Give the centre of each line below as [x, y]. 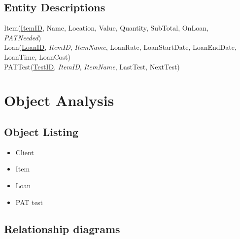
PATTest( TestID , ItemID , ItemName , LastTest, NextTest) [92, 66]
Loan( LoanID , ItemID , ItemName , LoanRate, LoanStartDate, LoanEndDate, [120, 47]
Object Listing [41, 131]
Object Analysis [59, 100]
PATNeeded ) [23, 37]
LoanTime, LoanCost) [37, 56]
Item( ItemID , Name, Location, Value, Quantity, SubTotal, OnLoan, [106, 28]
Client [25, 152]
